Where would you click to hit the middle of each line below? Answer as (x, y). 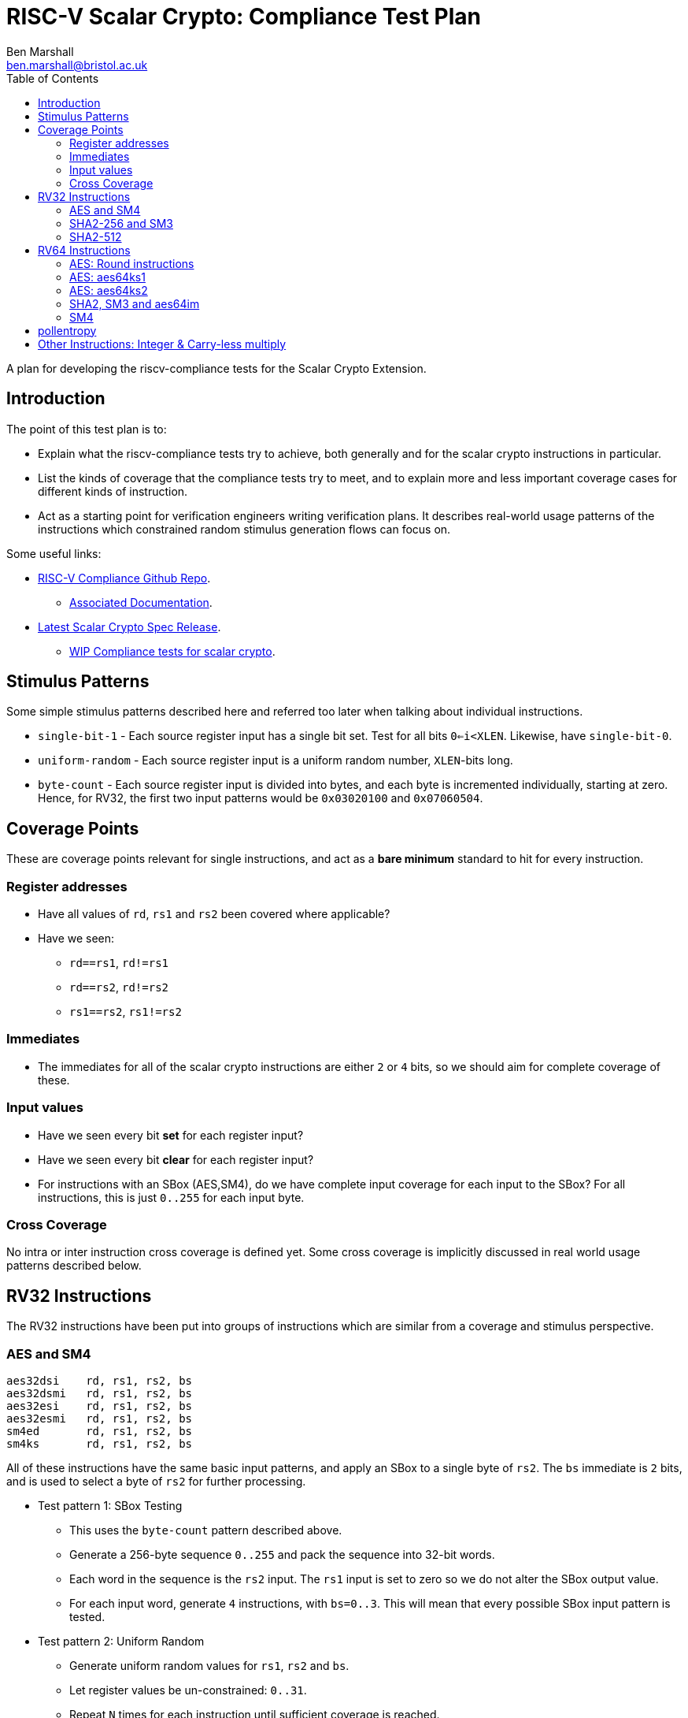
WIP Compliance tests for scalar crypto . (172, 651)
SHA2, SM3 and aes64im (135, 303)
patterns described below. (74, 1266)
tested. (87, 1616)
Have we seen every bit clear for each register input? (176, 1159)
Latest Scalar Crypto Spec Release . (129, 627)
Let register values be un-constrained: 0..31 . (188, 1690)
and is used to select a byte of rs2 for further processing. (156, 1481)
